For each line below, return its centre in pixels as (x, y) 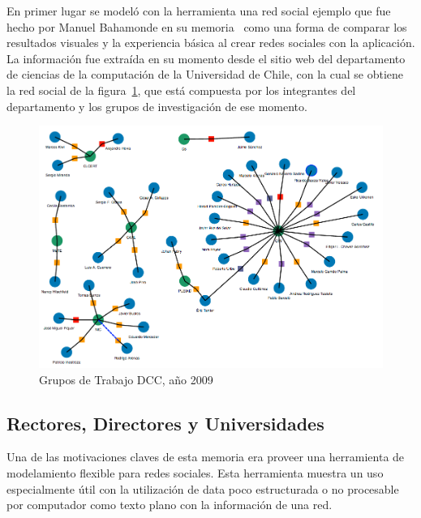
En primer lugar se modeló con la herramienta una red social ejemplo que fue (199, 11)
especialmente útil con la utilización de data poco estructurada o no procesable (203, 488)
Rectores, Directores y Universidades (165, 423)
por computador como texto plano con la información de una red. (170, 505)
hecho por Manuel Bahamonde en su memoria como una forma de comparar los (207, 26)
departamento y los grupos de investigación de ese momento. (157, 106)
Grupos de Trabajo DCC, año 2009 (126, 379)
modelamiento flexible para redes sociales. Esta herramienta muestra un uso (195, 472)
